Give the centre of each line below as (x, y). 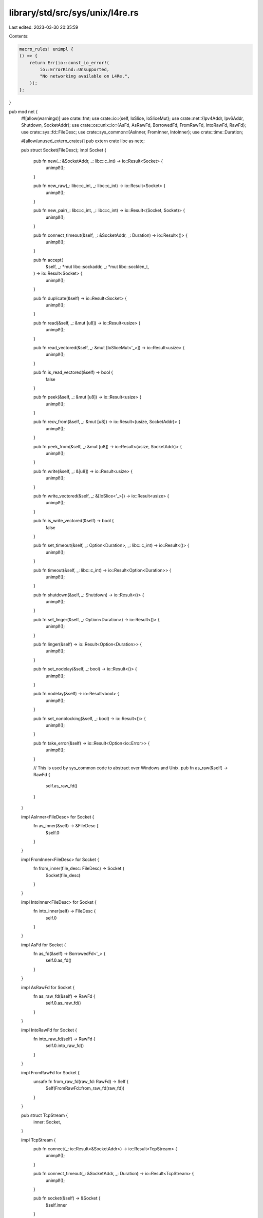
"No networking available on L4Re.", (85, 76)
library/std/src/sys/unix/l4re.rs (74, 13)
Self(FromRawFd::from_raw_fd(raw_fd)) (85, 1088)
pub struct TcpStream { (45, 1115)
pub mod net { (23, 112)
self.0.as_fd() (58, 960)
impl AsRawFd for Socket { (48, 987)
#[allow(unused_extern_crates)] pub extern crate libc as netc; (83, 141)
